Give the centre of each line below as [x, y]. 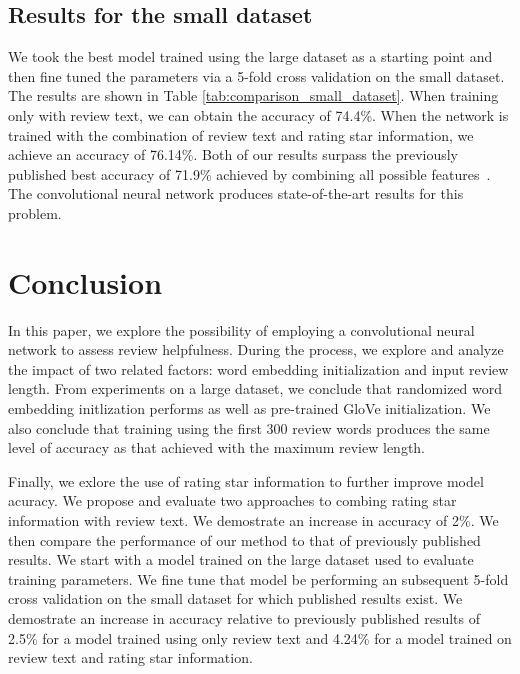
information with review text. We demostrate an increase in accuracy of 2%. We [253, 520]
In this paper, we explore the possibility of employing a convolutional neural [241, 329]
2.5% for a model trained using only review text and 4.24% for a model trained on [260, 637]
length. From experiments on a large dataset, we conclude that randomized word [255, 388]
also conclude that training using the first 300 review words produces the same [249, 427]
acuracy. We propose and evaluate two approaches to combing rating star [232, 500]
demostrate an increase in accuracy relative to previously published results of [244, 617]
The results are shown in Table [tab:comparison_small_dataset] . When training [253, 95]
